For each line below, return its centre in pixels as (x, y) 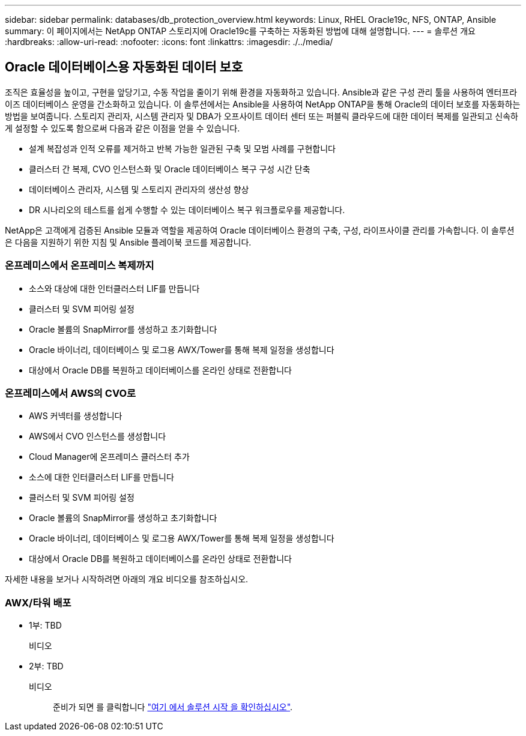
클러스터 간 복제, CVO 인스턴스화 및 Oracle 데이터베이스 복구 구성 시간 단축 (170, 169)
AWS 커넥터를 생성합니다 (76, 416)
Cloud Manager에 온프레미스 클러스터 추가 (109, 457)
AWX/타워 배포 (38, 602)
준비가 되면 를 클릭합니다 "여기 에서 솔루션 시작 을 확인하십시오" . (173, 707)
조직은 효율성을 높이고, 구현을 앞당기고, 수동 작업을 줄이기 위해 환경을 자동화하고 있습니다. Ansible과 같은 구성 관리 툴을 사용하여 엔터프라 (261, 92)
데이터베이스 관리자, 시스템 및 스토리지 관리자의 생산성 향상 (139, 189)
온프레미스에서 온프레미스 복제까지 (80, 266)
